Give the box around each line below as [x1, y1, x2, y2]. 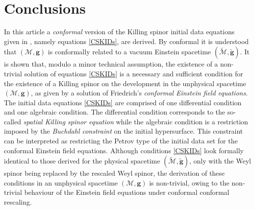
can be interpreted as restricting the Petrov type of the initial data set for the [4, 136, 238, 146]
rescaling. [4, 197, 32, 207]
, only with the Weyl [189, 156, 251, 166]
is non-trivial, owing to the [149, 177, 229, 187]
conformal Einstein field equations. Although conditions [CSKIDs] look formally [4, 145, 244, 155]
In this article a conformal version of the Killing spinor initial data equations [4, 26, 235, 37]
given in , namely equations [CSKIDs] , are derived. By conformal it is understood [4, 36, 249, 46]
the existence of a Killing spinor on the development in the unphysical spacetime [4, 78, 246, 88]
